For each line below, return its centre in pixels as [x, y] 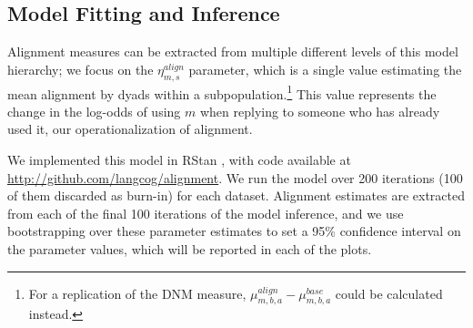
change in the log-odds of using [94, 111]
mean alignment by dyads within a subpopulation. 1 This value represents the [222, 92]
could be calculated [389, 293]
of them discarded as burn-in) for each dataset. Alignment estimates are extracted [236, 195]
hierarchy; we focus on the [81, 69]
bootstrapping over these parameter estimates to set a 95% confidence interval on [234, 231]
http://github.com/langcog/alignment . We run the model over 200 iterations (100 [235, 177]
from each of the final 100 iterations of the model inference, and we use [206, 213]
